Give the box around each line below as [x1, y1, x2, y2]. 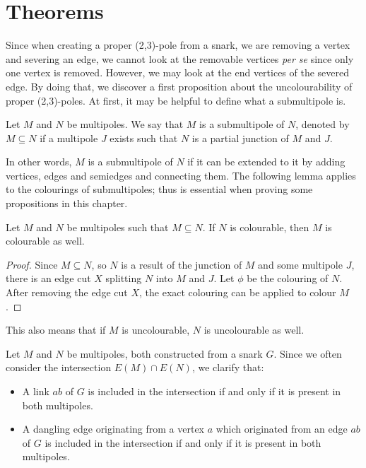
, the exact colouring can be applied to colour [139, 285, 336, 300]
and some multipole [258, 257, 343, 271]
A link [22, 384, 49, 398]
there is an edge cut [6, 271, 91, 286]
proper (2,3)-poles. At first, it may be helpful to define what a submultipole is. [6, 93, 346, 107]
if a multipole [40, 130, 98, 145]
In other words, [6, 154, 72, 169]
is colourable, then [230, 219, 309, 234]
